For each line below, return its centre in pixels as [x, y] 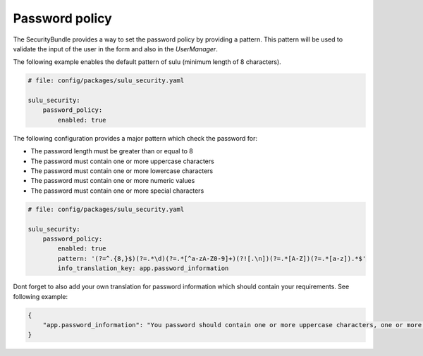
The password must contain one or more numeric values [113, 181]
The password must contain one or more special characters [117, 191]
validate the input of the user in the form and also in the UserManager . [115, 49]
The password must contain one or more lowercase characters [122, 171]
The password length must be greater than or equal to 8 [112, 151]
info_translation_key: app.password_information [143, 268]
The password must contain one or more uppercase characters [122, 161]
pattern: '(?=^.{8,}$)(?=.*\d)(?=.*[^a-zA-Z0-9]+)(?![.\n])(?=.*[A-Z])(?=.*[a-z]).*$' [212, 258]
